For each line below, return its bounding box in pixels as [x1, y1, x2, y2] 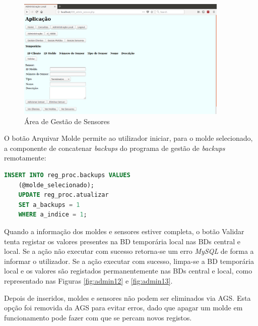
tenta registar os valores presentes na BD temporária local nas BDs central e [4, 236, 240, 246]
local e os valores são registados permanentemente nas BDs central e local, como [4, 265, 252, 276]
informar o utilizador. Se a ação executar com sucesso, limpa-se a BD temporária [4, 255, 254, 266]
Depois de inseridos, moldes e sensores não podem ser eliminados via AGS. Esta [4, 292, 251, 303]
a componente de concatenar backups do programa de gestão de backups [4, 142, 225, 153]
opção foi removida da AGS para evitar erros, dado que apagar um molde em [4, 302, 243, 313]
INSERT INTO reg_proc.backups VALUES [4, 171, 131, 179]
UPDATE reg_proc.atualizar [18, 191, 109, 199]
